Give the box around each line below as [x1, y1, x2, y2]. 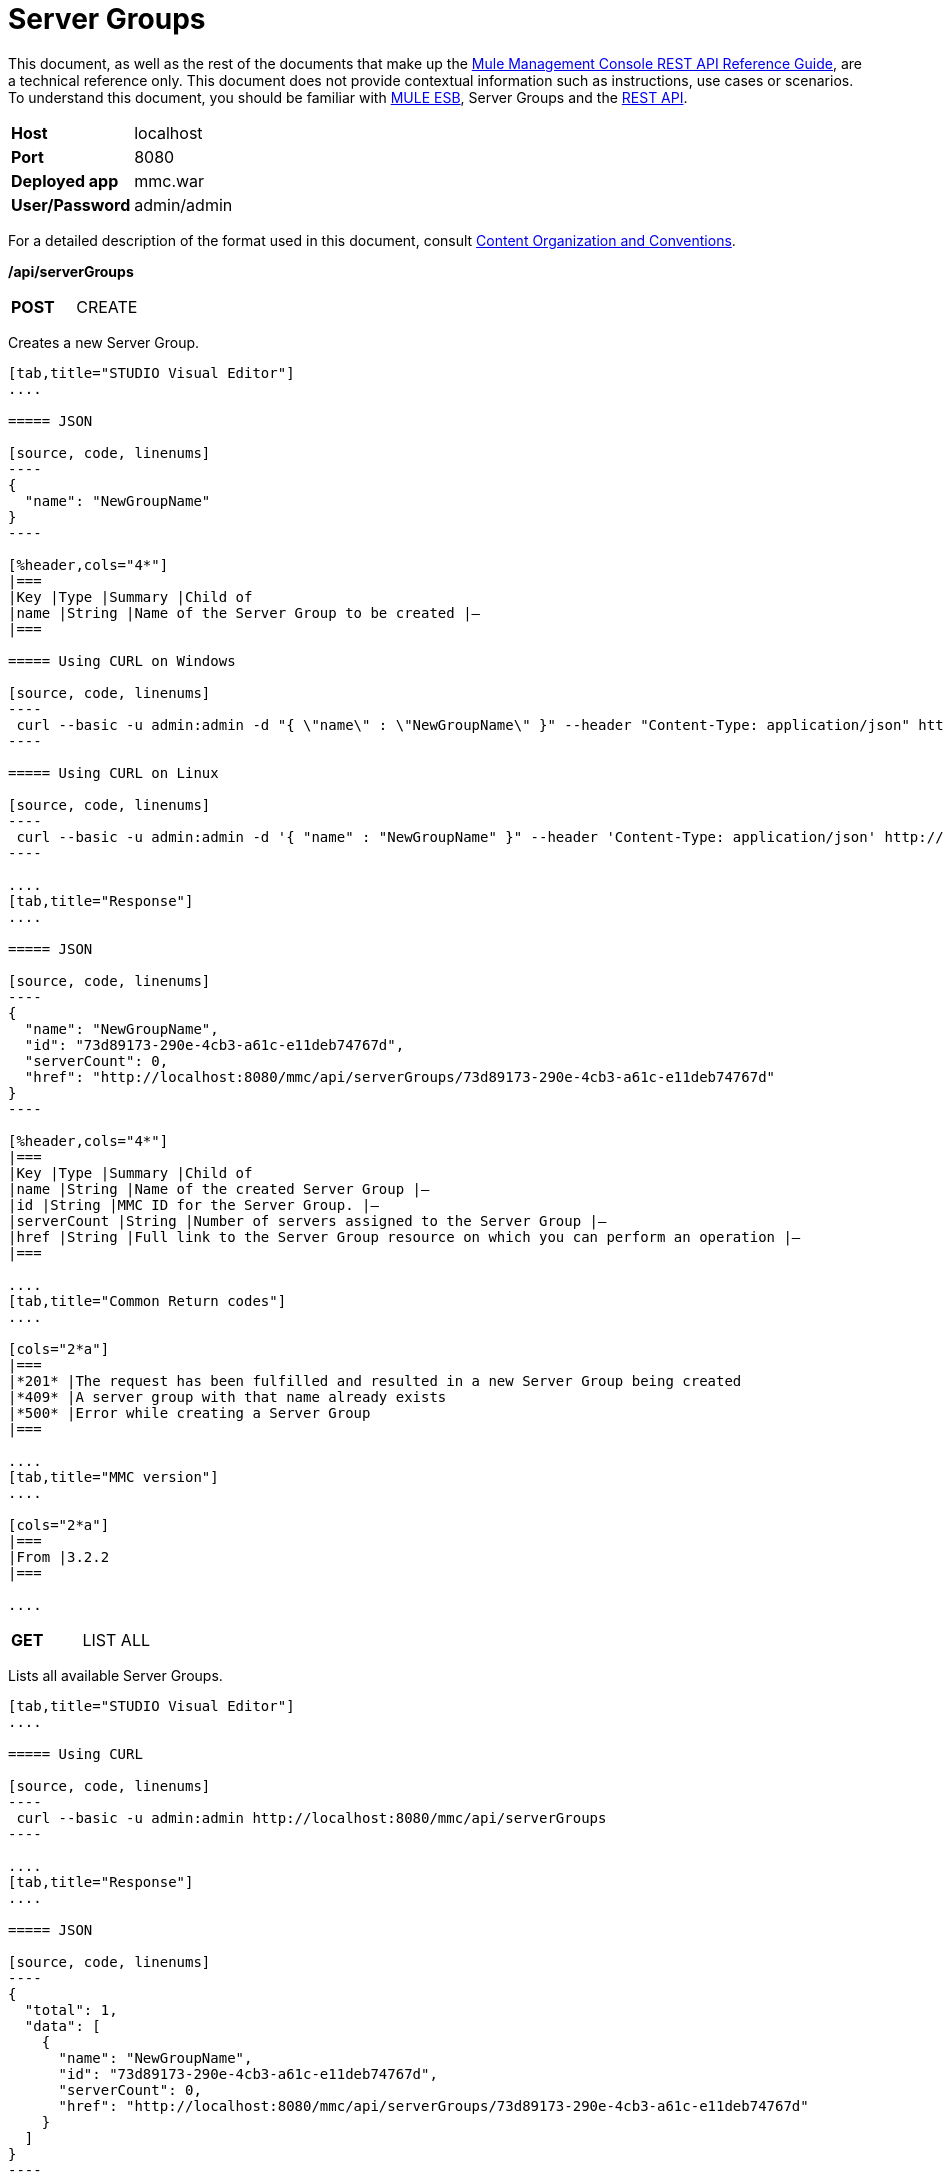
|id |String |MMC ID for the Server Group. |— [8, 1196, 379, 1213]
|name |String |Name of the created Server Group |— [8, 1180, 430, 1197]
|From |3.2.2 [8, 1548, 110, 1565]
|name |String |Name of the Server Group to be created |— [8, 604, 481, 621]
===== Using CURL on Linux [8, 764, 219, 781]
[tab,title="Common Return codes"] [8, 1292, 287, 1309]
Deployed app [11, 170, 119, 191]
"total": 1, [24, 2001, 118, 2018]
